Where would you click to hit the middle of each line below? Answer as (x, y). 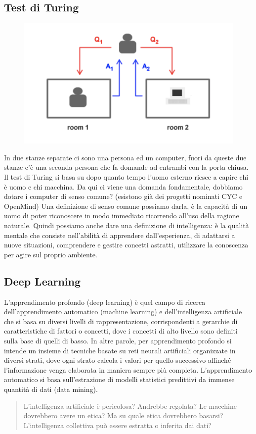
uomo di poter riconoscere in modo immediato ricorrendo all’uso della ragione (122, 216)
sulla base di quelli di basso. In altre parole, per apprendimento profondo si (118, 340)
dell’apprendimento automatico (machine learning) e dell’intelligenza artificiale (123, 312)
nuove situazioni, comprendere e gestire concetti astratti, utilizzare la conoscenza (126, 245)
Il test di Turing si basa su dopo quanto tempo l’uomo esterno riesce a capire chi (126, 177)
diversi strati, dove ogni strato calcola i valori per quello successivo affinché (118, 360)
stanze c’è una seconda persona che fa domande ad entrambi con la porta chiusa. (126, 167)
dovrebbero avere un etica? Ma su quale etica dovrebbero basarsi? (123, 415)
